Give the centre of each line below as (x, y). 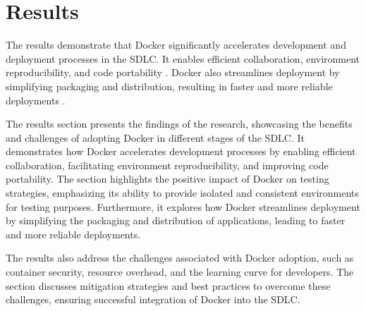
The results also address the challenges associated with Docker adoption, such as (180, 258)
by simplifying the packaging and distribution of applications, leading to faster (176, 220)
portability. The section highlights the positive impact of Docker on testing (167, 179)
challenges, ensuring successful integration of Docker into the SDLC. (153, 299)
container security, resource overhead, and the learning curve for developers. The (180, 272)
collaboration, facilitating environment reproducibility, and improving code (167, 165)
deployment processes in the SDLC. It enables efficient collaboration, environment (183, 58)
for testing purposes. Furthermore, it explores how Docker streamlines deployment (183, 206)
